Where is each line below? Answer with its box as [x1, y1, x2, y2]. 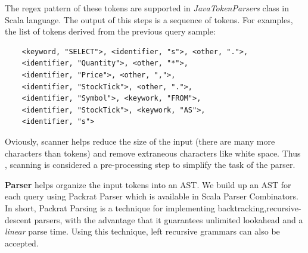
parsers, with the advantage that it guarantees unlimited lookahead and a [34, 213, 303, 226]
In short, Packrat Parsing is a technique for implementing [5, 201, 215, 214]
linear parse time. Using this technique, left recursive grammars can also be [5, 225, 280, 238]
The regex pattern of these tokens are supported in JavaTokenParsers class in [5, 2, 289, 14]
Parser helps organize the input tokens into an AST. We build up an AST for [5, 178, 291, 190]
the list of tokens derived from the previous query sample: [5, 25, 216, 38]
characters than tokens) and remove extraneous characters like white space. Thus [5, 146, 301, 159]
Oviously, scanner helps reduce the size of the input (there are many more [5, 135, 275, 147]
